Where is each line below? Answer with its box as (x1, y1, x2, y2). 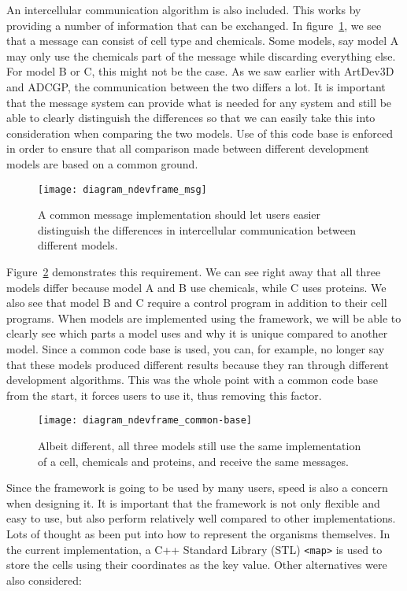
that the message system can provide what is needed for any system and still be (6, 94, 392, 110)
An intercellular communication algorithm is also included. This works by (6, 2, 361, 17)
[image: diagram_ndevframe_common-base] (38, 415, 253, 427)
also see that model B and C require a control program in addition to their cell (6, 294, 387, 311)
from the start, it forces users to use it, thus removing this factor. (6, 386, 322, 403)
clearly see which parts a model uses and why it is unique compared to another (6, 325, 388, 342)
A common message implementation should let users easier (38, 206, 321, 223)
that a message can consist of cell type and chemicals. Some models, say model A (6, 32, 399, 49)
